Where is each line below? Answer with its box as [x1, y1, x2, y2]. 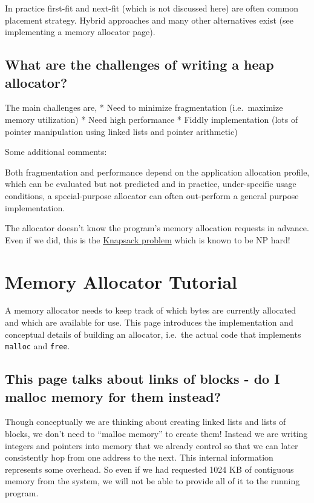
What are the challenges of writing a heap [5, 55, 274, 74]
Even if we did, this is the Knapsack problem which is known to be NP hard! [5, 233, 290, 246]
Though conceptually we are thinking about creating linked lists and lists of [5, 415, 286, 428]
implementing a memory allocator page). [5, 25, 155, 38]
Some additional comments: [5, 145, 107, 158]
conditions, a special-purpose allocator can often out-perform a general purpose [5, 189, 299, 202]
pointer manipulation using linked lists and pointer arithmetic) [5, 125, 238, 137]
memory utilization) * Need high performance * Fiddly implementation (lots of [5, 113, 298, 125]
